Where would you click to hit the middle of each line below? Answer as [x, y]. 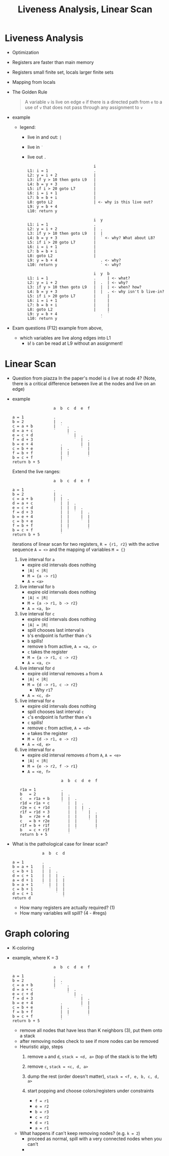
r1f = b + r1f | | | [59, 825]
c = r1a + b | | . [48, 798]
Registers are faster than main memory [53, 62]
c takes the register [48, 652]
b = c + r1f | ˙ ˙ [59, 830]
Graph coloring [37, 934]
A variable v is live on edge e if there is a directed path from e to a [93, 102]
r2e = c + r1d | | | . [55, 807]
